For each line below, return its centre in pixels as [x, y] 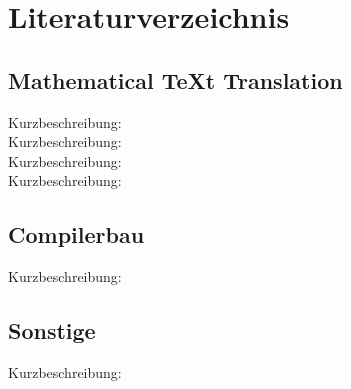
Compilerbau [76, 234]
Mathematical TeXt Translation [175, 79]
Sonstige [52, 330]
